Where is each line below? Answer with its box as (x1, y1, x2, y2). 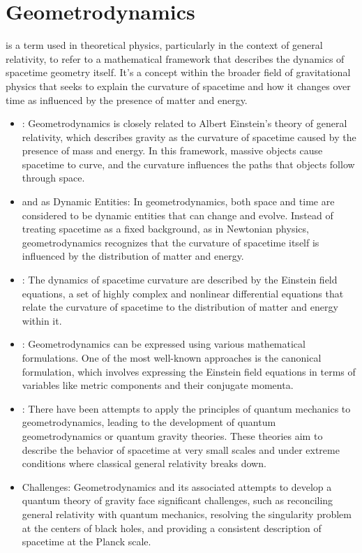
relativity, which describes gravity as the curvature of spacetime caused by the (22, 129, 356, 144)
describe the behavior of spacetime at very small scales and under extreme (22, 442, 340, 457)
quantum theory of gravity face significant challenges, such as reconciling (22, 493, 333, 508)
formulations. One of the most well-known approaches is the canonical (22, 351, 322, 364)
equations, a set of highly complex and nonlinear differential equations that (22, 286, 344, 300)
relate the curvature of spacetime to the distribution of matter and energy (22, 300, 338, 314)
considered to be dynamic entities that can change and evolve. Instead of (22, 207, 333, 222)
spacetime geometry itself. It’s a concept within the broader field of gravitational (6, 65, 351, 80)
